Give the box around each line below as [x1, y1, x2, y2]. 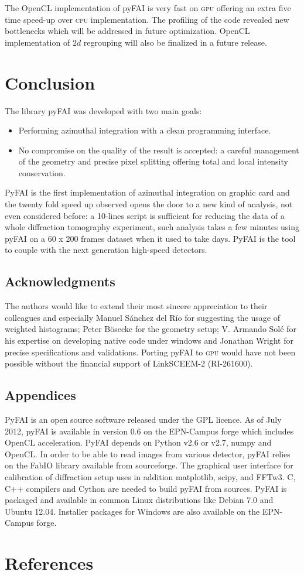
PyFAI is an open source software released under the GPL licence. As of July [5, 413, 282, 425]
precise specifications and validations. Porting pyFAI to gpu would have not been [5, 345, 296, 358]
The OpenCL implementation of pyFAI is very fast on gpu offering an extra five [5, 2, 291, 13]
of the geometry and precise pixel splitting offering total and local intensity [18, 155, 288, 167]
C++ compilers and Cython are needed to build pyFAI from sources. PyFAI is [5, 482, 287, 494]
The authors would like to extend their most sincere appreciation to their [5, 300, 268, 312]
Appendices [5, 386, 76, 404]
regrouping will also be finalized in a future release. [83, 36, 267, 48]
